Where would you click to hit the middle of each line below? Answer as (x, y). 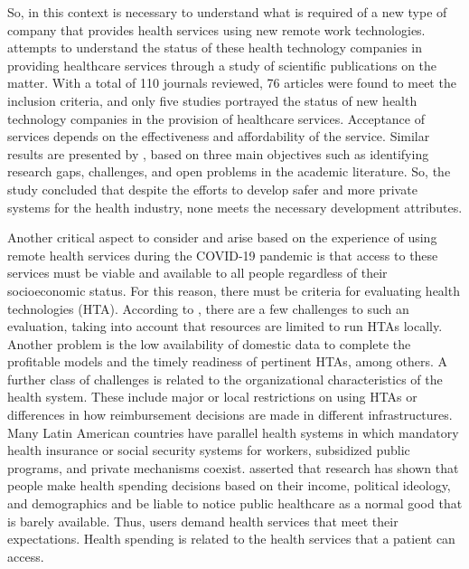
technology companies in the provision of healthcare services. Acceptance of (216, 118)
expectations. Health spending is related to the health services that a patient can (231, 539)
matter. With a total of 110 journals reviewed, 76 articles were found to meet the (232, 83)
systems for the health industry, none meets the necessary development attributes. (235, 207)
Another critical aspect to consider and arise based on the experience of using (222, 237)
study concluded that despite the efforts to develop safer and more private (212, 189)
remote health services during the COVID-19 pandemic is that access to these (223, 255)
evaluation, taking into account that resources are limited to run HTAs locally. (225, 326)
